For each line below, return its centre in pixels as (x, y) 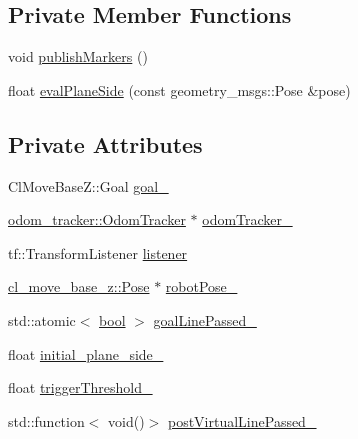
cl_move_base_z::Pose (79, 286)
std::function (46, 420)
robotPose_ (201, 286)
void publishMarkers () (78, 56)
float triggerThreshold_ (80, 387)
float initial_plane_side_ (86, 353)
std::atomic (42, 319)
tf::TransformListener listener (98, 252)
